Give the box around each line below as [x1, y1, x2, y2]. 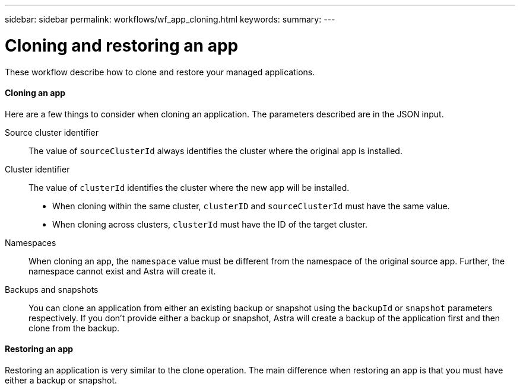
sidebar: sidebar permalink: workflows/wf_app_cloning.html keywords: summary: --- [5, 14, 335, 24]
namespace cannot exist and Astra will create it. [28, 266, 216, 276]
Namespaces [5, 237, 56, 248]
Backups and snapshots [5, 284, 99, 295]
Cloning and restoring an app [5, 35, 239, 56]
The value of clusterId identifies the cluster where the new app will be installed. [28, 182, 350, 193]
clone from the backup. [28, 322, 120, 333]
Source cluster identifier [5, 127, 99, 138]
